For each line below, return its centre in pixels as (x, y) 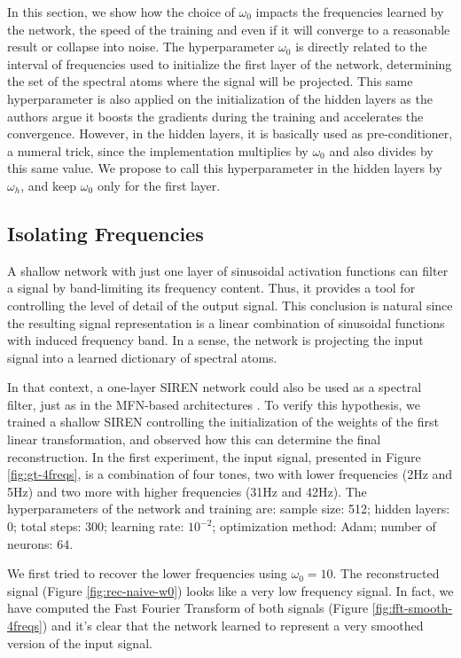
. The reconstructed (386, 573)
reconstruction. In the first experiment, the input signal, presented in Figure (214, 456)
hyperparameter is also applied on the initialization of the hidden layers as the (220, 98)
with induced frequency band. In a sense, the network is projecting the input (215, 340)
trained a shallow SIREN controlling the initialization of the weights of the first (223, 422)
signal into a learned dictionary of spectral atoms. (142, 357)
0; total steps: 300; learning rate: (96, 526)
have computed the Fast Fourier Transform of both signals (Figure (188, 608)
